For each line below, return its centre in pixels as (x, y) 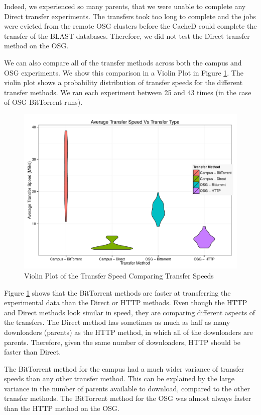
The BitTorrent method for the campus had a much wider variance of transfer (124, 368)
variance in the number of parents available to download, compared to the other (127, 388)
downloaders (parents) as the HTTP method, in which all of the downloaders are (128, 332)
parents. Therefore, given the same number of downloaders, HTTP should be (122, 342)
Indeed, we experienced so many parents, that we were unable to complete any (125, 6)
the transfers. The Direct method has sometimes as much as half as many (117, 322)
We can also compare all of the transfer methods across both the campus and (123, 62)
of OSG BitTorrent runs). (43, 102)
